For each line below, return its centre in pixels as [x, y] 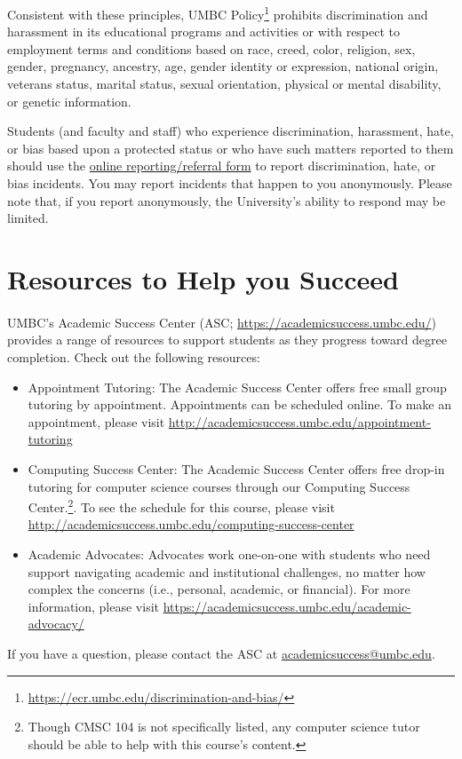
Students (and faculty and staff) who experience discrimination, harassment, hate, [231, 131]
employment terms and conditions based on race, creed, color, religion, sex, [211, 48]
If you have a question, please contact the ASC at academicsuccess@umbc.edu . [221, 653]
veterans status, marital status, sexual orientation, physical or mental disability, [224, 84]
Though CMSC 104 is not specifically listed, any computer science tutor [224, 727]
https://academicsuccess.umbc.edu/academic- [287, 606]
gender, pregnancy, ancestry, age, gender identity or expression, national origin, [223, 66]
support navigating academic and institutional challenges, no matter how [227, 571]
